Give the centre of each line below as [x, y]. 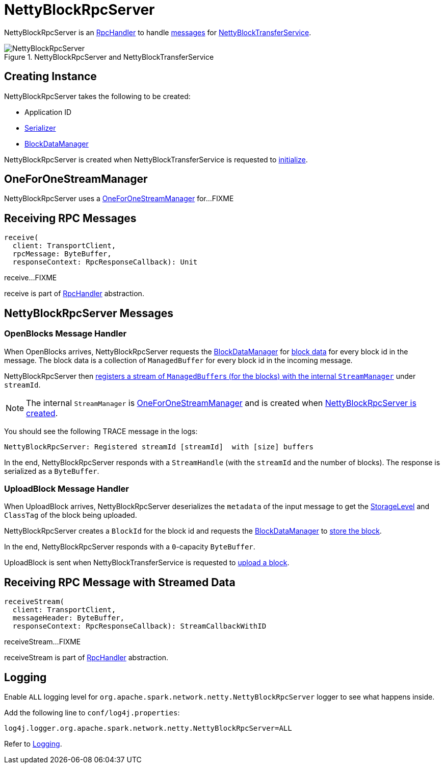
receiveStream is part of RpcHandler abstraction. [86, 658]
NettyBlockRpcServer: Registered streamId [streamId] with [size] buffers [159, 447]
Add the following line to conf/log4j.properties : [92, 712]
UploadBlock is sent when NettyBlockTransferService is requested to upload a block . [147, 563]
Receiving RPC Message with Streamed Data [120, 582]
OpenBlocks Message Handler [66, 334]
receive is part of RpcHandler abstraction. [74, 294]
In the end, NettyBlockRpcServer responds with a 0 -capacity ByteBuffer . [130, 547]
